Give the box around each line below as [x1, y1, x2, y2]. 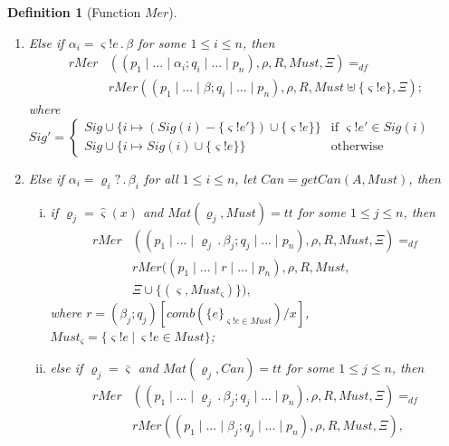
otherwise [330, 140, 384, 154]
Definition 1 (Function [7, 3, 141, 21]
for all [143, 168, 178, 187]
